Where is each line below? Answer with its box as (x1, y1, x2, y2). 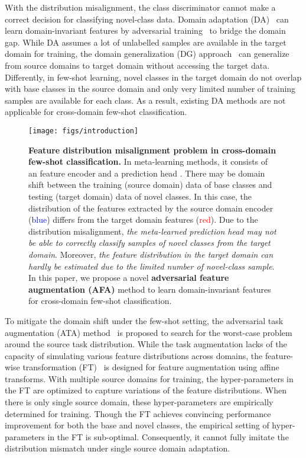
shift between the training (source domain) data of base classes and (28, 178, 272, 191)
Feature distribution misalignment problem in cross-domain (28, 143, 276, 156)
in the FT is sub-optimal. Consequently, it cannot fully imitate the (47, 430, 289, 443)
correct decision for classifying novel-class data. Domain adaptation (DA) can (5, 12, 289, 25)
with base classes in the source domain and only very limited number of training (5, 82, 296, 95)
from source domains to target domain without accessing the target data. (5, 59, 270, 71)
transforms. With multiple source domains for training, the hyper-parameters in (5, 372, 294, 385)
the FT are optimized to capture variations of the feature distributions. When (5, 384, 287, 396)
